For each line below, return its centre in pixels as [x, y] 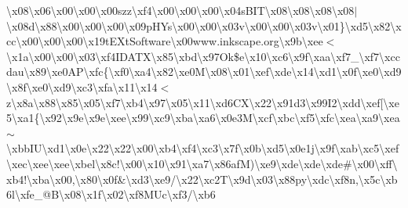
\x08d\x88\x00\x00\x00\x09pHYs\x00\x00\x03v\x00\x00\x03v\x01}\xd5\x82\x [204, 25]
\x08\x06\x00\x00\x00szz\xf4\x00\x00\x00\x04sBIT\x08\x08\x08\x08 [180, 10]
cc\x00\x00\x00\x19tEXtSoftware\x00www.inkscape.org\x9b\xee [165, 41]
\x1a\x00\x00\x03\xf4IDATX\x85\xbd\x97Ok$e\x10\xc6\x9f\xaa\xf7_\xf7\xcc [203, 56]
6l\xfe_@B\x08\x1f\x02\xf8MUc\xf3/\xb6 [111, 194]
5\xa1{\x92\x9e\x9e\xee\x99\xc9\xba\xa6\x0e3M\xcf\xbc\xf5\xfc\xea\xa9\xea [203, 118]
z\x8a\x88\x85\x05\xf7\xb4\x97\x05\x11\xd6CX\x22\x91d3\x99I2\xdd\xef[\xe [203, 102]
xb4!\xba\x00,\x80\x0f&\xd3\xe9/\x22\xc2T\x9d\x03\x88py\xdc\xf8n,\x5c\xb [202, 179]
